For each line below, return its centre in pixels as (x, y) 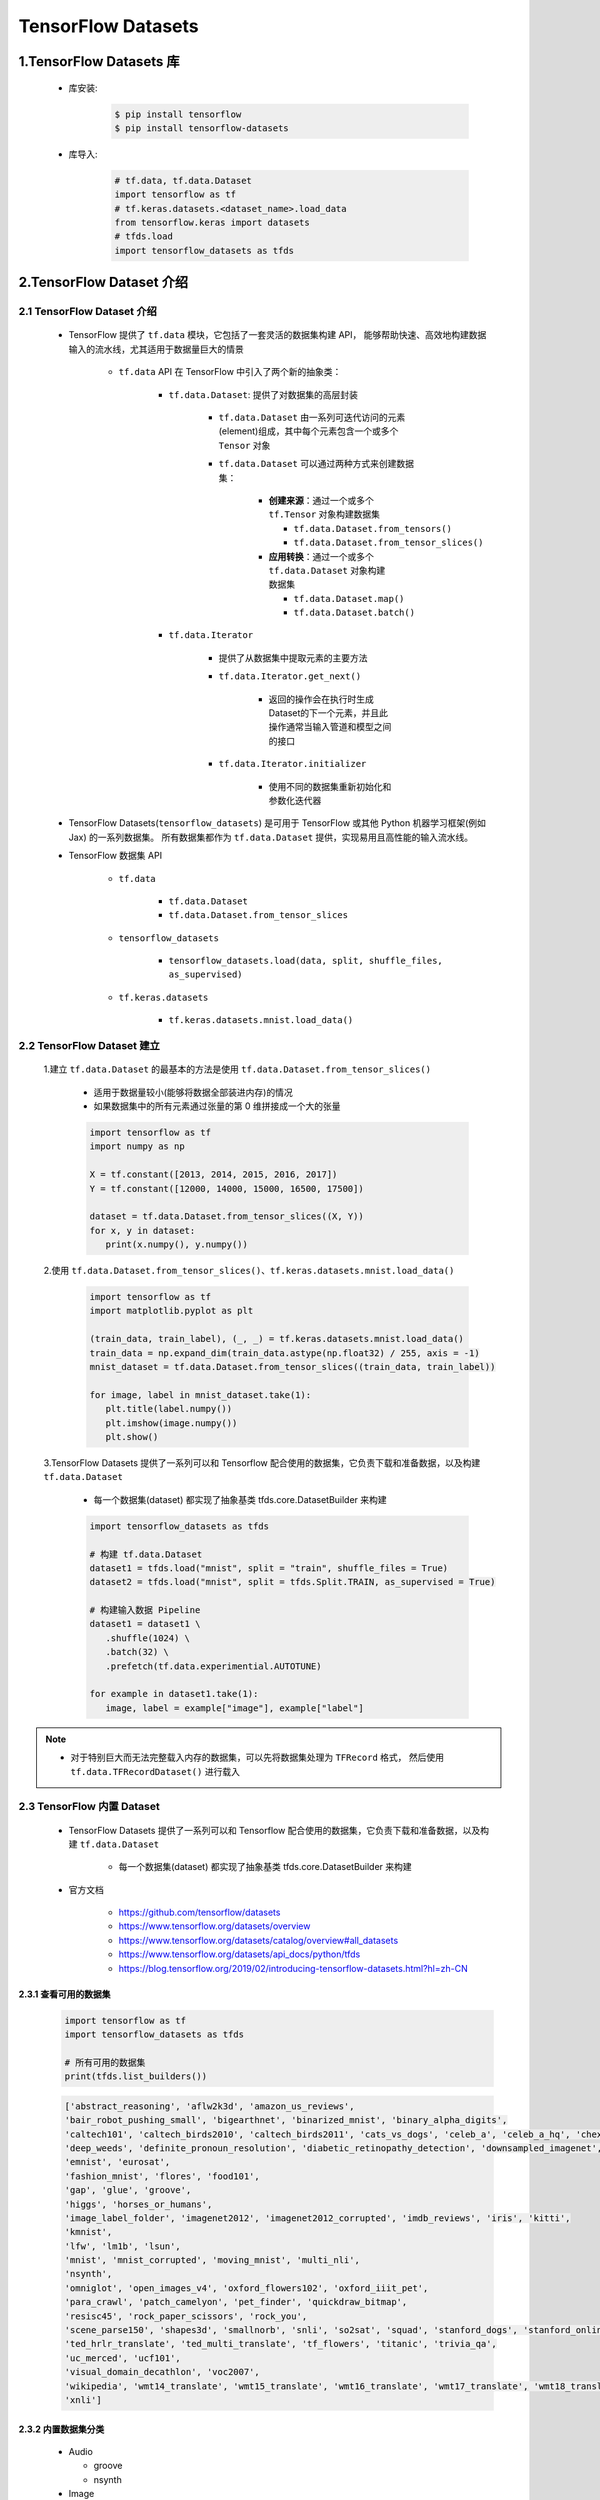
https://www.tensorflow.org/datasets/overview (214, 1926)
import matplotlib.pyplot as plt (171, 1311)
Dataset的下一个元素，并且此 (328, 713)
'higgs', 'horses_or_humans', (138, 2204)
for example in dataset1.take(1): (174, 1694)
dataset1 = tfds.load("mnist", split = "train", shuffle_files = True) (269, 1568)
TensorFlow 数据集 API (115, 856)
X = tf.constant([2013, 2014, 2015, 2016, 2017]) (213, 1174)
